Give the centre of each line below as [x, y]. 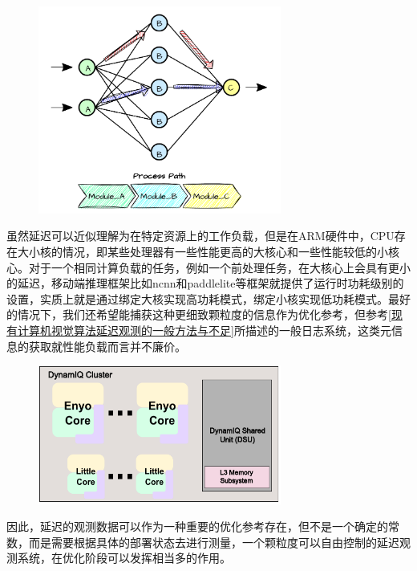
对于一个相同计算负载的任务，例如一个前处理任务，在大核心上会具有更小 [219, 267]
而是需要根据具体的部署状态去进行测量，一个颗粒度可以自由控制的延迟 [214, 542]
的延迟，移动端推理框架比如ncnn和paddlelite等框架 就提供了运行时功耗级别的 [205, 283]
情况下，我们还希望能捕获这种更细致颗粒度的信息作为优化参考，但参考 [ [204, 314]
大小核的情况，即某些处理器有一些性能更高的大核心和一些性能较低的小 [202, 252]
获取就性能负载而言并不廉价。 [107, 346]
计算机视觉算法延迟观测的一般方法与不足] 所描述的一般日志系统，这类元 [204, 330]
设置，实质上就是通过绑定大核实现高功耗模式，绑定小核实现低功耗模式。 [197, 298]
